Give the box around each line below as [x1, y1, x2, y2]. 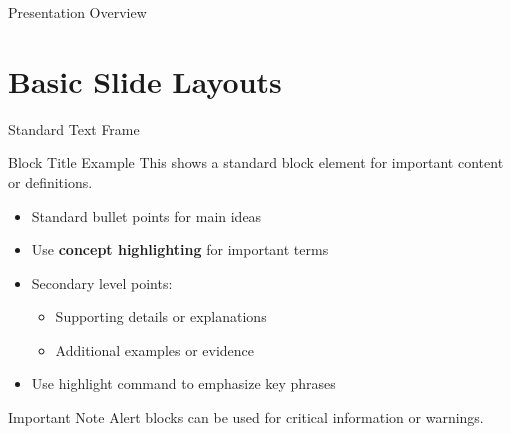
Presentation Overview [8, 2, 147, 22]
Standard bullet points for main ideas [31, 205, 262, 226]
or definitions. [8, 171, 93, 192]
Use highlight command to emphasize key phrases [31, 373, 336, 394]
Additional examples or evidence [55, 339, 255, 360]
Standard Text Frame [8, 118, 140, 139]
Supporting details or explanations [55, 306, 267, 327]
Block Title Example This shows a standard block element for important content [8, 152, 504, 173]
